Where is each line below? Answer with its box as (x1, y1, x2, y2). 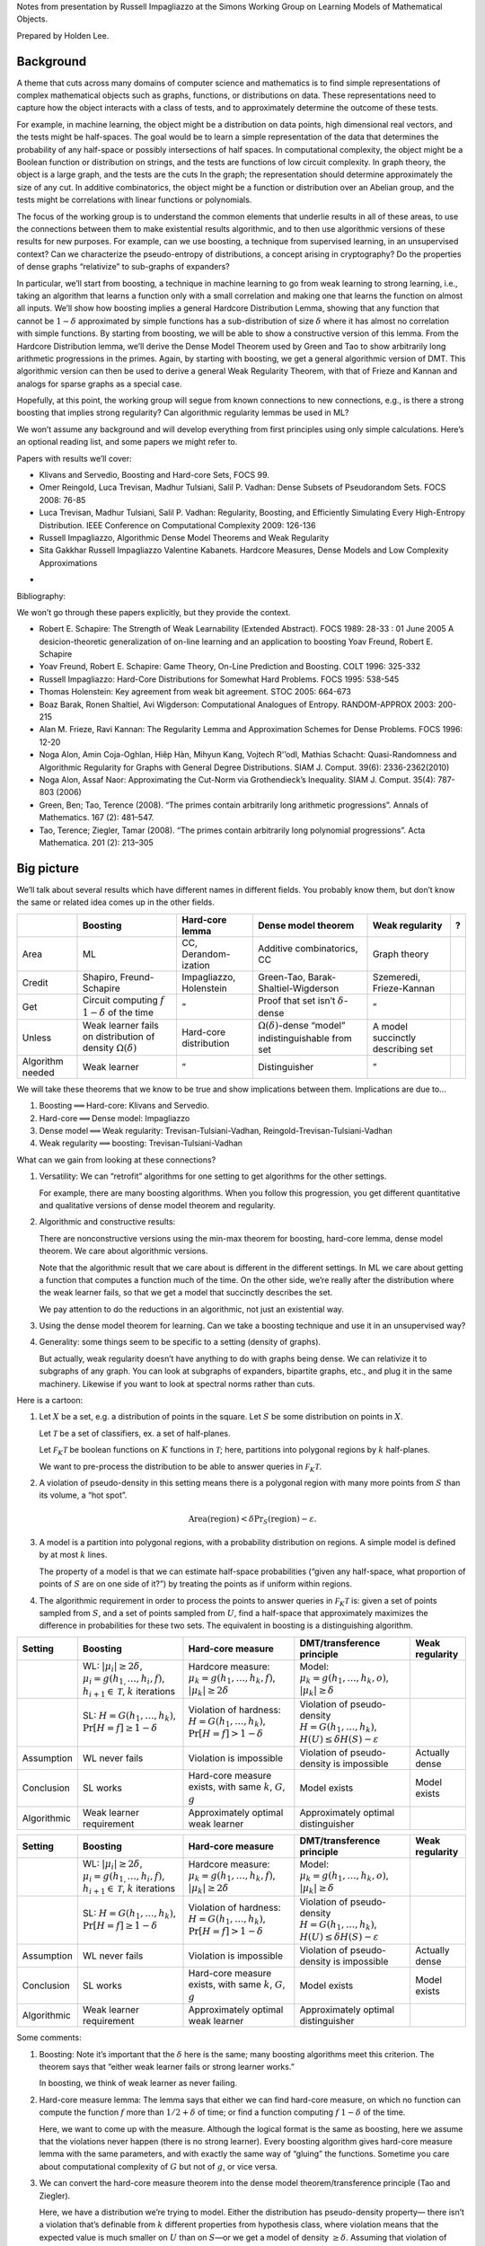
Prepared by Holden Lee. (16, 30, 110, 40)
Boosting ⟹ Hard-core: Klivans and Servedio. (39, 1101, 210, 1111)
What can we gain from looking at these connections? (16, 1154, 216, 1165)
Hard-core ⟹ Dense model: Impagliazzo (39, 1112, 190, 1123)
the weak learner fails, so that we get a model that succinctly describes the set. (39, 1287, 333, 1298)
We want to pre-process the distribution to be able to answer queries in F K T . (39, 1461, 322, 1473)
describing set (372, 1042, 434, 1055)
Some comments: (16, 2032, 82, 2043)
